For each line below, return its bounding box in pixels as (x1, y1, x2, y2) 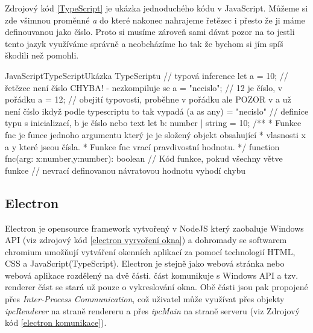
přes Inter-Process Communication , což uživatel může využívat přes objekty (5, 293, 285, 305)
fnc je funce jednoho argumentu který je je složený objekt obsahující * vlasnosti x (5, 128, 306, 141)
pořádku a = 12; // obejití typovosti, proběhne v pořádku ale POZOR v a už (5, 93, 291, 106)
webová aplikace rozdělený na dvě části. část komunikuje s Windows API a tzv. (5, 268, 299, 281)
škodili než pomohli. (5, 49, 79, 62)
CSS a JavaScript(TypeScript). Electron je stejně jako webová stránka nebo (5, 257, 285, 270)
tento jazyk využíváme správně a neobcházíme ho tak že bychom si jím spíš (5, 37, 283, 49)
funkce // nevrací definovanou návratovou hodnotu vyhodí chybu (5, 163, 246, 176)
